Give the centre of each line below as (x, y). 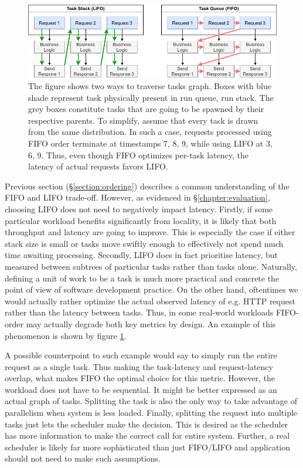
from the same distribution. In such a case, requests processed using (150, 132)
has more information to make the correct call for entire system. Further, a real (147, 435)
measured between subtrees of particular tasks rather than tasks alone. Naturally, (151, 266)
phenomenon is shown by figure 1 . (66, 335)
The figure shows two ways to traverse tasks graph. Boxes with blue (150, 86)
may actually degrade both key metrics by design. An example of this (151, 323)
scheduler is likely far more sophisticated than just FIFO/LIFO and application (148, 447)
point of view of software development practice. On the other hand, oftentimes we (151, 289)
